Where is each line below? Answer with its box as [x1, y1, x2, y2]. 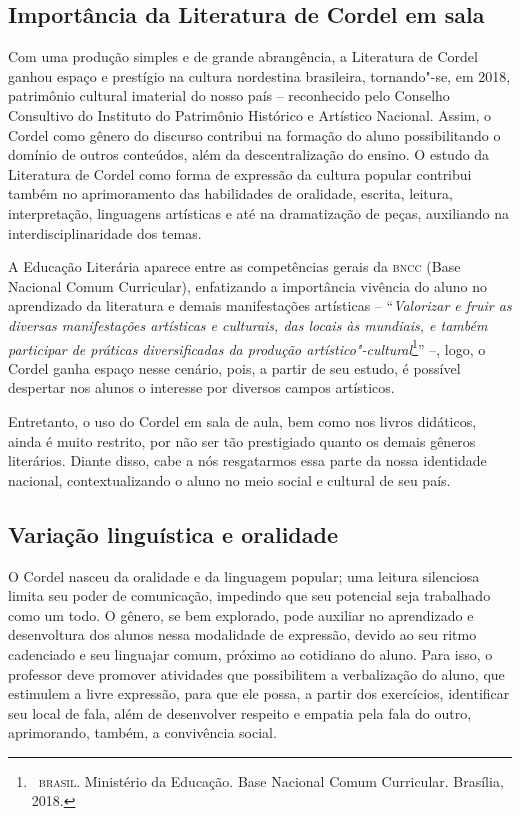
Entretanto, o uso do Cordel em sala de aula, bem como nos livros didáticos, [8, 410, 477, 431]
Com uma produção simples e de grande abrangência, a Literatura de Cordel [8, 46, 478, 67]
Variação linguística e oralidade [8, 518, 339, 549]
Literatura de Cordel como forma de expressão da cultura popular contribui [8, 163, 472, 184]
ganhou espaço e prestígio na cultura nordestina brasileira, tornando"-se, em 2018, [8, 65, 511, 86]
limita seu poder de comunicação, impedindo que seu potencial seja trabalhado [8, 585, 491, 606]
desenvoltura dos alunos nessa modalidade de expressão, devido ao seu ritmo [8, 624, 477, 645]
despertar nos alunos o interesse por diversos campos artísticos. [8, 377, 395, 398]
